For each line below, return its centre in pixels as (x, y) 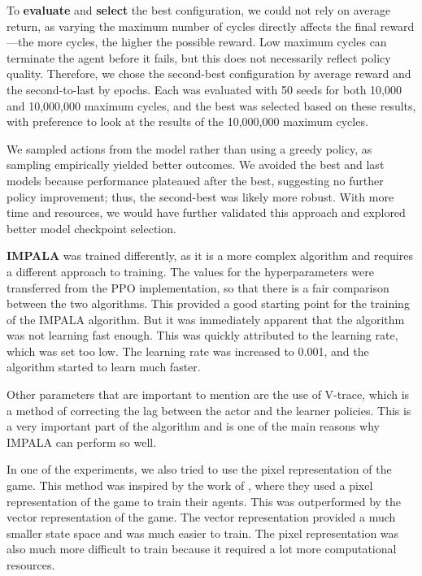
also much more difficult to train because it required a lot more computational (202, 549)
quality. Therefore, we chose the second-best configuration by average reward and (209, 74)
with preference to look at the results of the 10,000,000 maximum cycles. (187, 121)
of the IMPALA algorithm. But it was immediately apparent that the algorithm (206, 319)
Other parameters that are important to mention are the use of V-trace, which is (208, 394)
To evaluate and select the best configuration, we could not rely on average (199, 10)
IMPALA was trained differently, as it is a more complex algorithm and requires (210, 256)
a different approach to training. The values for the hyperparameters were (190, 271)
